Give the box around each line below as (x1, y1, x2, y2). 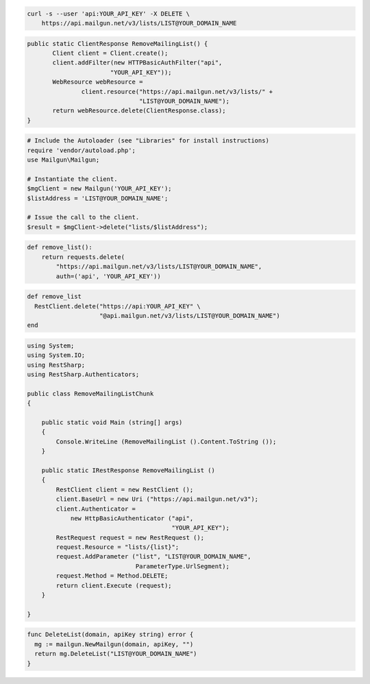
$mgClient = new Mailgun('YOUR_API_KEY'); (27, 185, 172, 193)
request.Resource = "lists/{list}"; (56, 543, 180, 551)
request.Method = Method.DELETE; (56, 572, 169, 580)
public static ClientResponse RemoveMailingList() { (27, 40, 208, 47)
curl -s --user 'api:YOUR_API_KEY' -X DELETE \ (27, 10, 190, 17)
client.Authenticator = (56, 504, 136, 513)
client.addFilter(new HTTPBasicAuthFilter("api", (52, 59, 223, 66)
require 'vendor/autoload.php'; (27, 146, 136, 154)
